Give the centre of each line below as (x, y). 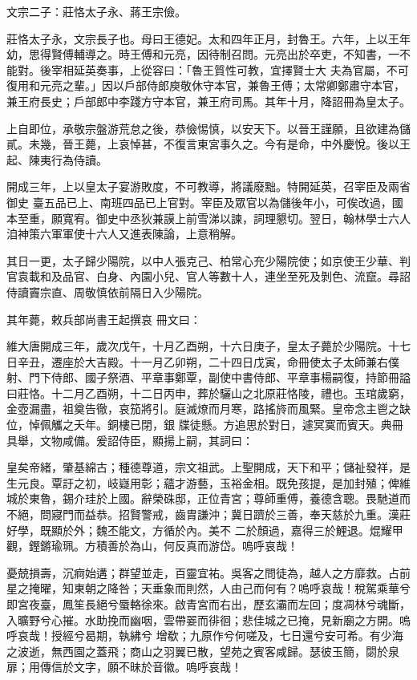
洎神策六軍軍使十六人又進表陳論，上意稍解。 (124, 234)
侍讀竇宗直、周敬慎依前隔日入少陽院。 (107, 291)
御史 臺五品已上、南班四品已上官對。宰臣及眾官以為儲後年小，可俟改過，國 (205, 202)
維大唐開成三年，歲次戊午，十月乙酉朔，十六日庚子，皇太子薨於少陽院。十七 (208, 346)
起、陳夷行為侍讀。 (57, 159)
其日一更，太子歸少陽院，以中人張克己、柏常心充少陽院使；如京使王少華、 (203, 260)
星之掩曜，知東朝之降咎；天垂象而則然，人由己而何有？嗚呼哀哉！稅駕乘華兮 (208, 588)
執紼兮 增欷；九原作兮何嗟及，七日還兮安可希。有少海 (261, 635)
